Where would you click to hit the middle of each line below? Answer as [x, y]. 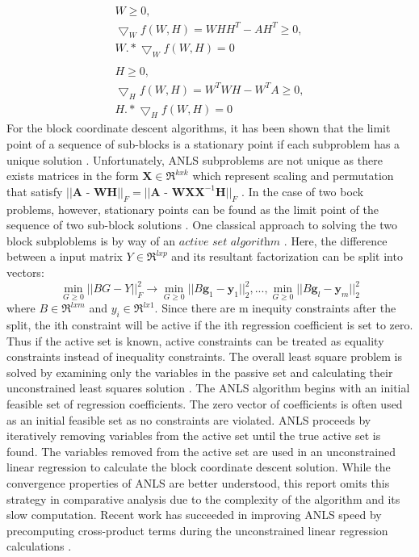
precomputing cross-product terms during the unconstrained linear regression [197, 530]
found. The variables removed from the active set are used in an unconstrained [201, 451]
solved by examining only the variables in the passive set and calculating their [200, 372]
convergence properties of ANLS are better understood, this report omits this [198, 483]
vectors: [25, 272]
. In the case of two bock [303, 191]
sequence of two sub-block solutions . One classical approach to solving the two [202, 225]
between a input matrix [65, 256]
